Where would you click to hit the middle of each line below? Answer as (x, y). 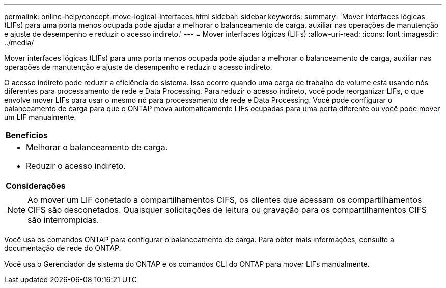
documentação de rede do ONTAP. (63, 248)
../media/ (19, 42)
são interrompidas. (63, 220)
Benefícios (27, 135)
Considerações (36, 186)
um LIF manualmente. (40, 117)
